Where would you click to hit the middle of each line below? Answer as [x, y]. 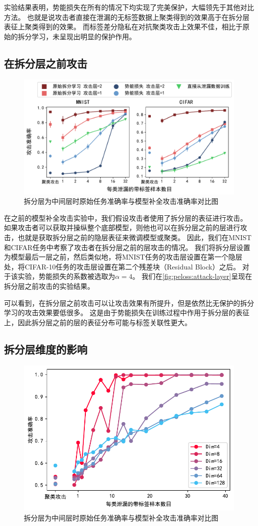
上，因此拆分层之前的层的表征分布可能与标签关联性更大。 [98, 322]
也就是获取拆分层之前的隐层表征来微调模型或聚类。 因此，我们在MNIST [134, 237]
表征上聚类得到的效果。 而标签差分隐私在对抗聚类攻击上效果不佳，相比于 [123, 27]
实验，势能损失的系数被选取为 [66, 276]
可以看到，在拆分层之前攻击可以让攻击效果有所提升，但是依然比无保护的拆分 [129, 303]
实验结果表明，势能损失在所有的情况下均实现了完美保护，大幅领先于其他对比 [129, 7]
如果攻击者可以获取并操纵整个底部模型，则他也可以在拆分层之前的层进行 [122, 227]
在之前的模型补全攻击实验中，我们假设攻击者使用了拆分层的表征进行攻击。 [126, 218]
